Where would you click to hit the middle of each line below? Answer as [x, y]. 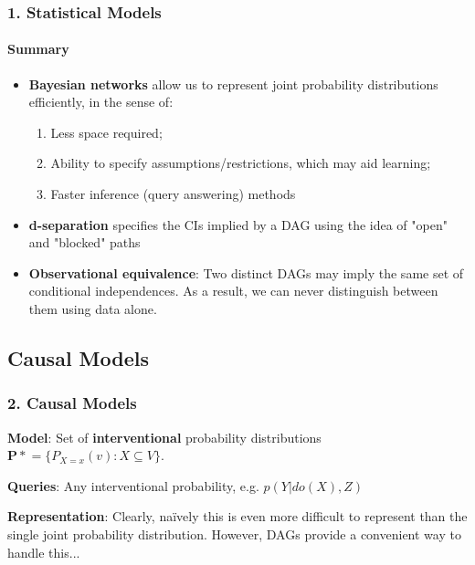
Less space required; [106, 132]
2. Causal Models [72, 403]
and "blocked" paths [84, 242]
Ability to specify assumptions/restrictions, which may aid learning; [241, 163]
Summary [38, 49]
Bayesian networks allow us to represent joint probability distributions [233, 84]
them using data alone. [93, 308]
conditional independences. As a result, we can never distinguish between [233, 291]
